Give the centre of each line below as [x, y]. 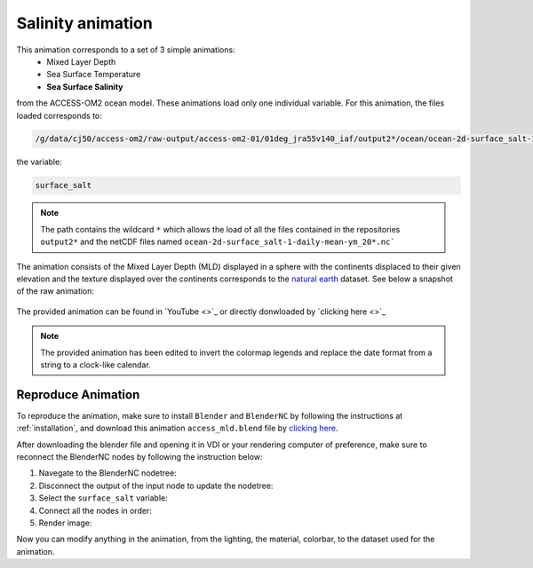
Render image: [65, 523]
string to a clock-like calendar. [95, 365]
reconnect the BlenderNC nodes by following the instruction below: [139, 457]
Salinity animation [84, 23]
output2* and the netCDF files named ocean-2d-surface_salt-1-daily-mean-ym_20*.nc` [218, 242]
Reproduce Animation [78, 394]
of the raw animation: [56, 291]
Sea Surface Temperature [94, 75]
